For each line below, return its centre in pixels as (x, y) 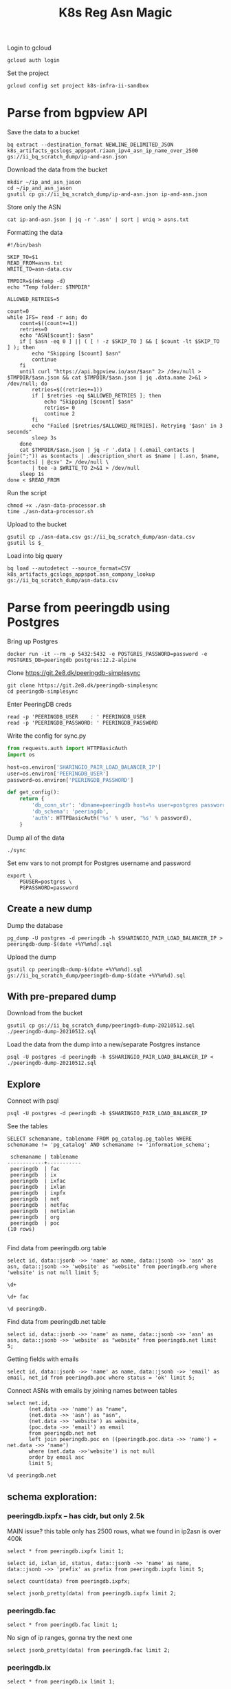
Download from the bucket (45, 1013)
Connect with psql (33, 1101)
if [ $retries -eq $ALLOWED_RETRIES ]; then (97, 396)
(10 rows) (21, 1230)
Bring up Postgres (33, 641)
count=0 (18, 311)
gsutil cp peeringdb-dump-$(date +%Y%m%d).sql (75, 969)
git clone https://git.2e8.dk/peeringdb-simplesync (82, 686)
